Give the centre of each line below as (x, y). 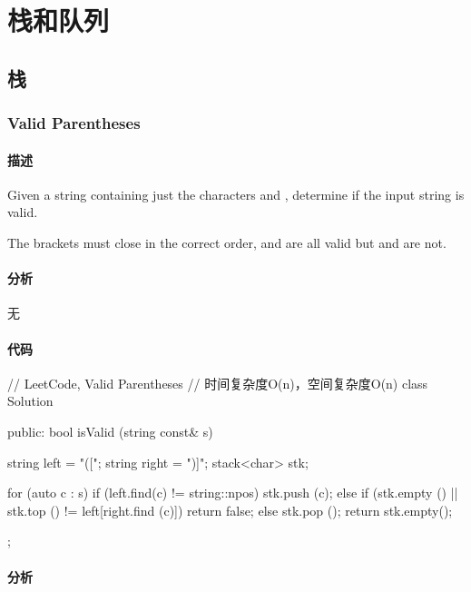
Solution (30, 401)
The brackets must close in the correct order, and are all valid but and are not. (227, 242)
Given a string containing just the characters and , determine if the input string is (236, 194)
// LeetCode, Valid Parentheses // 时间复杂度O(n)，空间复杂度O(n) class (218, 383)
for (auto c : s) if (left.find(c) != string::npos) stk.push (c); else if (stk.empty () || (233, 493)
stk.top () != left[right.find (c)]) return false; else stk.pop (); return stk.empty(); (230, 510)
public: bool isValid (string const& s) (110, 431)
